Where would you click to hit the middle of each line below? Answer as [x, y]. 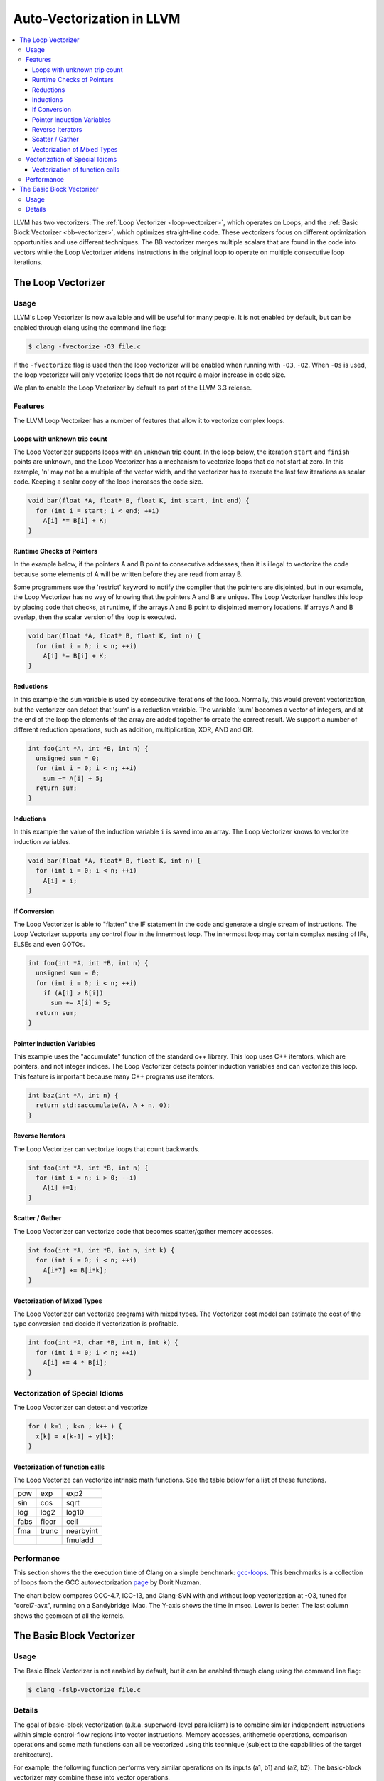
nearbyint [82, 1531]
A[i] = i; [60, 881]
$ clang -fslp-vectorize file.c [85, 1689]
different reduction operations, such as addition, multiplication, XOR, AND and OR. [133, 729]
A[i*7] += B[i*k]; [75, 1270]
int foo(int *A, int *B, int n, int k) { [101, 1250]
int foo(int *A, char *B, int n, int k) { [103, 1343]
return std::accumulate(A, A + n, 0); [103, 1105]
